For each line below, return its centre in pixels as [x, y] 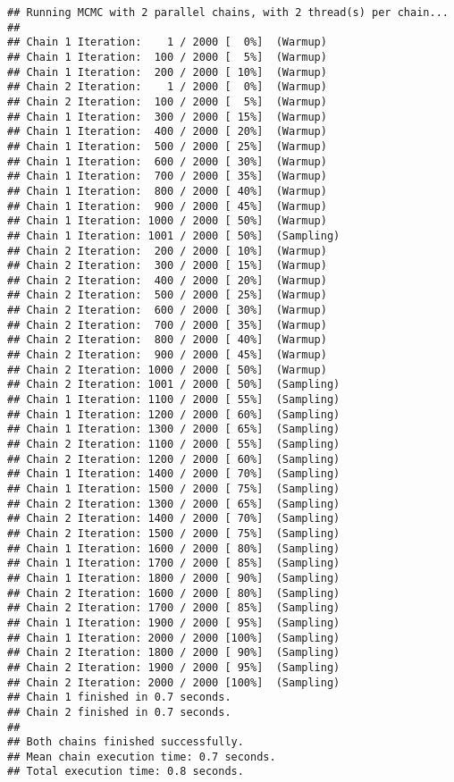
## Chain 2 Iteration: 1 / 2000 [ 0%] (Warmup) [167, 87]
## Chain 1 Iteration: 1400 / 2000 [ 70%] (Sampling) [174, 474]
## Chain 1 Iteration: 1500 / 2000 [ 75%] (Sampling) [174, 489]
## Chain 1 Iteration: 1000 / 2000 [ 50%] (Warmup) [167, 221]
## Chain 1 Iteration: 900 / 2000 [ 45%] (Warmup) [167, 206]
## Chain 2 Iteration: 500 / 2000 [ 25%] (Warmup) [167, 295]
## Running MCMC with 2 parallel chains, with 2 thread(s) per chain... [228, 13]
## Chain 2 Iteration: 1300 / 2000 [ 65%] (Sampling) [174, 504]
